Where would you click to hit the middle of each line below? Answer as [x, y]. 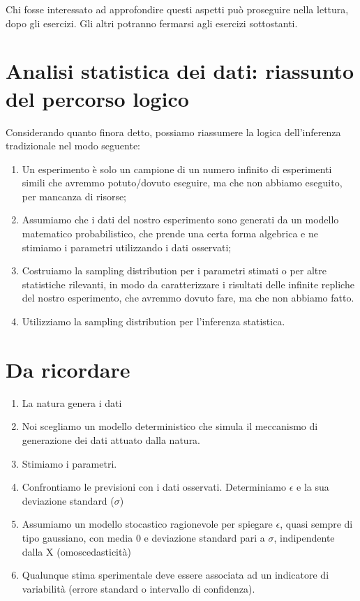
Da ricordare [68, 369]
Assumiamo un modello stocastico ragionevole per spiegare [147, 524]
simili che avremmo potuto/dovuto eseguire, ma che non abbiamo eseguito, [182, 183]
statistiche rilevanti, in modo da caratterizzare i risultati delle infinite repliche [188, 284]
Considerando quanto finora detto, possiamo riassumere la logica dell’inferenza [173, 132]
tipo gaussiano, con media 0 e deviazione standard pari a [143, 537]
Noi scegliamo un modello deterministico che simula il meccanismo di [170, 426]
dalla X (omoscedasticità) [76, 551]
